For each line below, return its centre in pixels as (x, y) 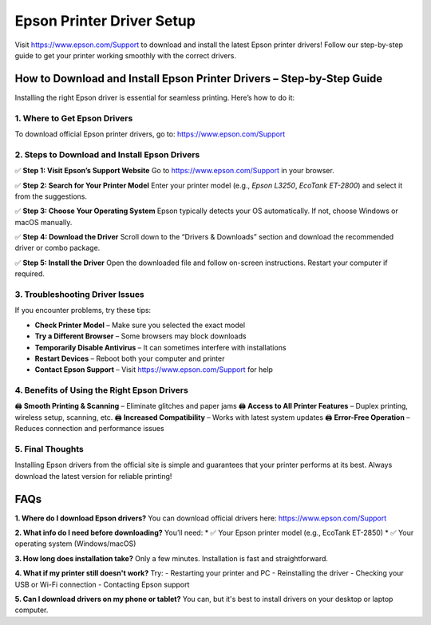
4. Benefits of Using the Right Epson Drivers (102, 390)
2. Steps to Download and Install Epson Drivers (107, 154)
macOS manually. (43, 222)
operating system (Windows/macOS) (75, 544)
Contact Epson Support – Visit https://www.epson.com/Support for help (154, 370)
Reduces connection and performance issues (89, 429)
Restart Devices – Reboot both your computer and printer (130, 358)
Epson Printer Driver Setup (105, 21)
